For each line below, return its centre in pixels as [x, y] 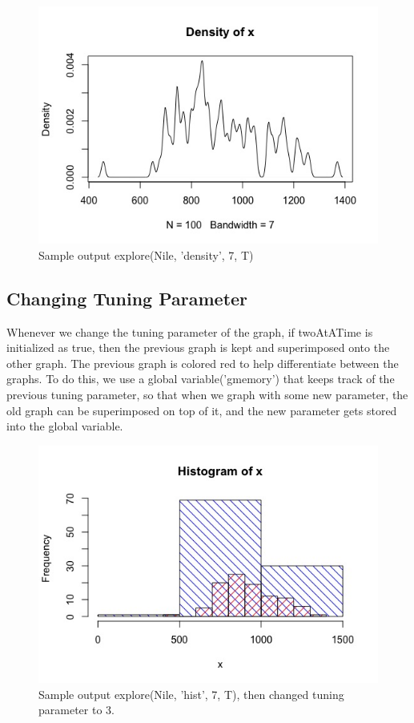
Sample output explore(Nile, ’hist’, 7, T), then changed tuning [191, 694]
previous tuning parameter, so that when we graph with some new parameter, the [207, 395]
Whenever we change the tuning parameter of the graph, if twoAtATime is [190, 331]
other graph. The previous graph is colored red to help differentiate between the [203, 363]
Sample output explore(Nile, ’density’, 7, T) [146, 254]
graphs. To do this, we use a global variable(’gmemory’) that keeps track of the [201, 379]
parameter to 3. [76, 710]
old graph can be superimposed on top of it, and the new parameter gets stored [202, 410]
